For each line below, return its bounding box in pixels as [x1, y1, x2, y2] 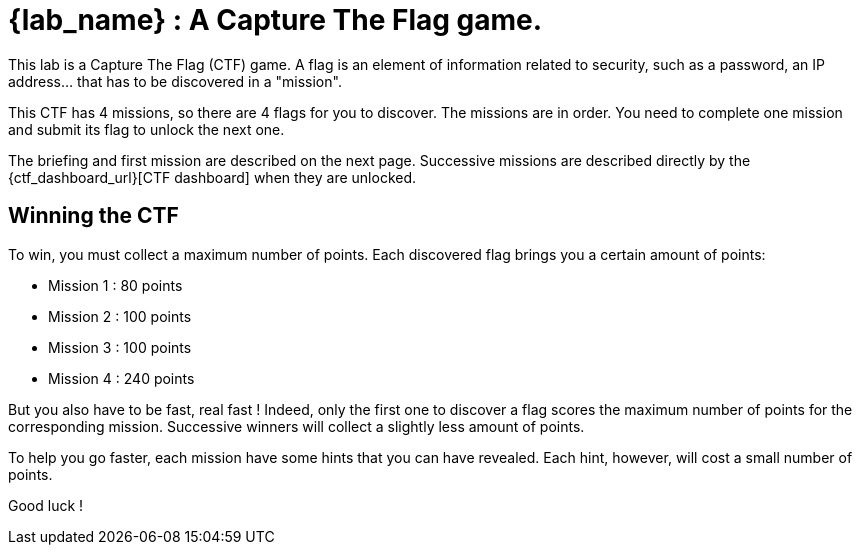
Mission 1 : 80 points [48, 276, 183, 294]
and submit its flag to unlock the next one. [8, 120, 285, 138]
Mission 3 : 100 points [48, 338, 192, 356]
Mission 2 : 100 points [48, 307, 192, 325]
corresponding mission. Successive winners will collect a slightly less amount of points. [8, 417, 585, 435]
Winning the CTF [8, 203, 179, 229]
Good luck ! [8, 496, 84, 514]
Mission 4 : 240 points [48, 369, 195, 387]
